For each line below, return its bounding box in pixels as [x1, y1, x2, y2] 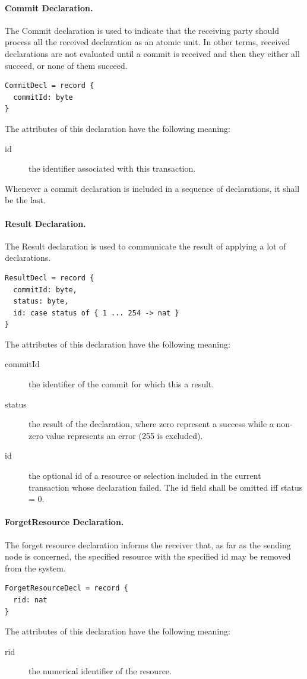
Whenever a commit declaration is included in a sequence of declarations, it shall [5, 182, 300, 194]
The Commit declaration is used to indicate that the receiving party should [5, 24, 279, 36]
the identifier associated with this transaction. [29, 162, 196, 175]
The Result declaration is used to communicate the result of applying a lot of [5, 239, 286, 252]
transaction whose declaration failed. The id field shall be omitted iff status [29, 481, 303, 493]
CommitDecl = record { [5, 81, 94, 90]
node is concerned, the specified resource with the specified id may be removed [5, 550, 291, 563]
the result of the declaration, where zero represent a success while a [29, 418, 274, 430]
